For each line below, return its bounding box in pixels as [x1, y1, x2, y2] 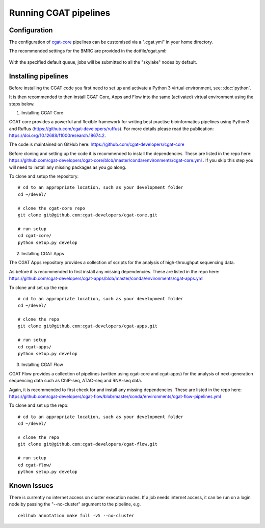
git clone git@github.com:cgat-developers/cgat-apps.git [18, 323, 158, 329]
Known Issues [9, 481, 53, 490]
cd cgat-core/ [18, 233, 52, 238]
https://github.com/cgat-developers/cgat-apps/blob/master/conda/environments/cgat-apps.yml [9, 275, 204, 282]
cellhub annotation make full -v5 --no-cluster [18, 513, 134, 518]
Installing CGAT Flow [21, 362, 63, 368]
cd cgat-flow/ [18, 462, 52, 468]
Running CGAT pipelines [9, 7, 110, 18]
